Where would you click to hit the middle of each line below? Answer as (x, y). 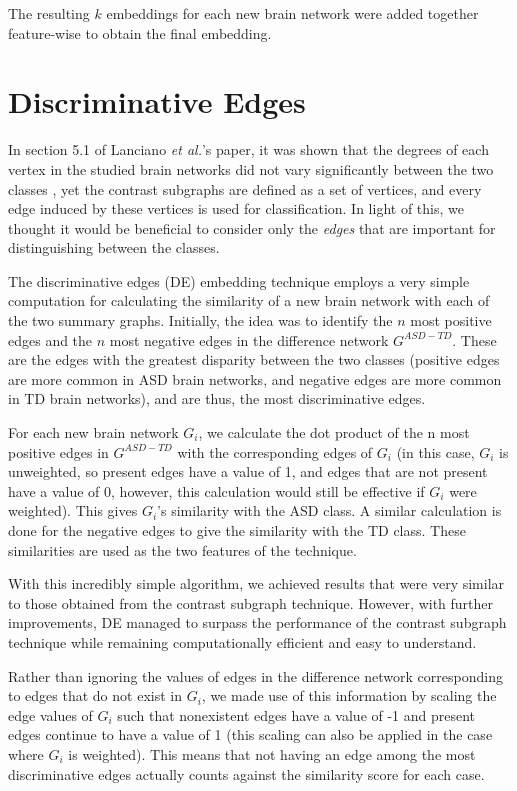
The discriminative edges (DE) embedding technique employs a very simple (239, 280)
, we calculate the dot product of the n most (334, 432)
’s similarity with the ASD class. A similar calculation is (329, 510)
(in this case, (435, 451)
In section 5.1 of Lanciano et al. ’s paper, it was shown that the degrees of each (248, 149)
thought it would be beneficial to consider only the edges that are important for (252, 227)
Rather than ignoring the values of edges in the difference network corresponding (255, 675)
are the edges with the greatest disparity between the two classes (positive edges (254, 359)
